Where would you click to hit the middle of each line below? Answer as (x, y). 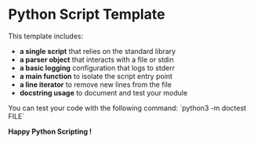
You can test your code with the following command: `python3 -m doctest (127, 108)
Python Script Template (87, 14)
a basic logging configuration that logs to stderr (97, 67)
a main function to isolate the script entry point (96, 76)
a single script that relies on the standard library (98, 51)
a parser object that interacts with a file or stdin (96, 59)
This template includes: (46, 36)
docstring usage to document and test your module (103, 92)
